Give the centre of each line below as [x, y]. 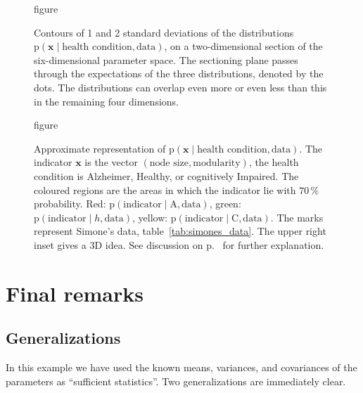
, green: [225, 204]
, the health [274, 162]
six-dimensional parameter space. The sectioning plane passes [166, 59]
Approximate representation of [100, 148]
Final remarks [75, 293]
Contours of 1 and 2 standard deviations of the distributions [164, 32]
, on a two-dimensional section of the [243, 46]
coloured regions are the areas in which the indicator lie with [165, 189]
